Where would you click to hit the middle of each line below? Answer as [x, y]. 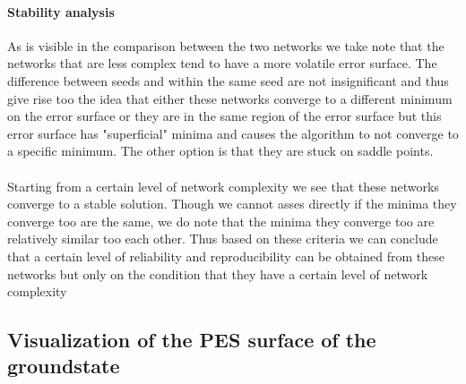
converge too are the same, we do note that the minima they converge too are [221, 221]
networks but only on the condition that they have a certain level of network [218, 273]
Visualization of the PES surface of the [192, 340]
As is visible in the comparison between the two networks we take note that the [226, 45]
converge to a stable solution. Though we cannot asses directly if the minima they [232, 204]
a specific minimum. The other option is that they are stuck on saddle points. [220, 151]
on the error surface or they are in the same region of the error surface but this [224, 116]
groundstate [64, 366]
